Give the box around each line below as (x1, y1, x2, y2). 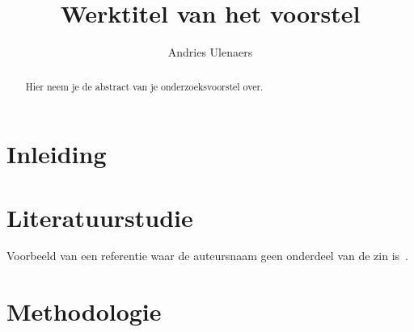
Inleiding (6, 137, 107, 170)
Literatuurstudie (6, 200, 193, 233)
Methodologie (6, 295, 162, 328)
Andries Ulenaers (167, 44, 253, 61)
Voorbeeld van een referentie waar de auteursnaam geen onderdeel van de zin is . (6, 247, 408, 264)
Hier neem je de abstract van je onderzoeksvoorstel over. (25, 79, 264, 93)
